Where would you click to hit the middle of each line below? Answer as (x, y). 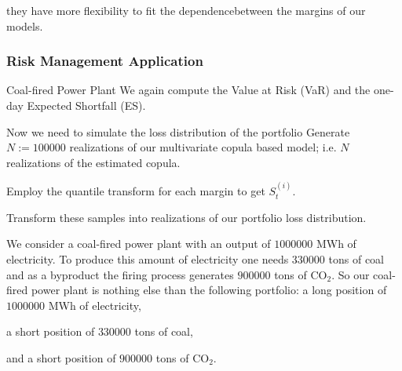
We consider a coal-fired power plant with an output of (139, 244)
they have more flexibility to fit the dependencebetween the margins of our (186, 10)
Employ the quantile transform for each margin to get (136, 191)
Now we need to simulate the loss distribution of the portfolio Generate (178, 131)
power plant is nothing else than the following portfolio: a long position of (209, 290)
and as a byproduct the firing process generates (120, 274)
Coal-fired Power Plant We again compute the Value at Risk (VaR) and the (188, 90)
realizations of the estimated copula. (93, 162)
